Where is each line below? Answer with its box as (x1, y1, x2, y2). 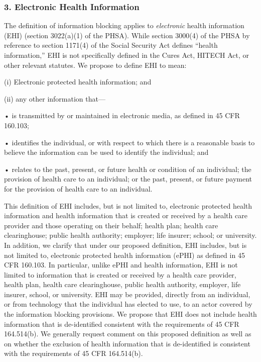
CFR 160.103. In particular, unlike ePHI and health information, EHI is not (4, 259, 238, 270)
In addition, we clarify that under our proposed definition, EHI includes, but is (4, 239, 247, 250)
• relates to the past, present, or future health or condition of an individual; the (4, 163, 251, 174)
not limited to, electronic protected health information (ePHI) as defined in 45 (4, 249, 245, 260)
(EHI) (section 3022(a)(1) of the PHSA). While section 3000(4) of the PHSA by (4, 30, 250, 40)
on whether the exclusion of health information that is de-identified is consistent (4, 338, 250, 348)
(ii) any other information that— (4, 93, 105, 104)
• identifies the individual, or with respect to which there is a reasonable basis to (4, 137, 255, 147)
